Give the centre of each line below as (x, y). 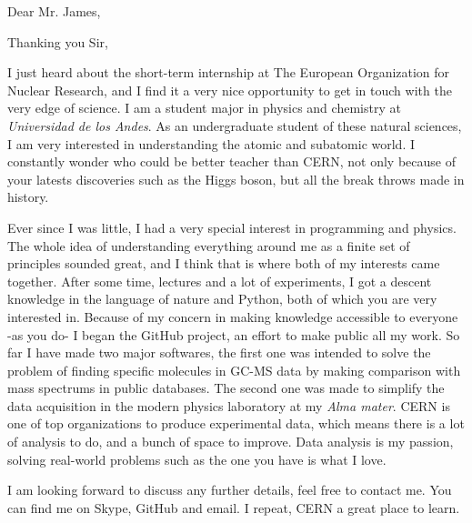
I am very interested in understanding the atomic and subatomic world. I (211, 143)
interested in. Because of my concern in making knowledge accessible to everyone (233, 316)
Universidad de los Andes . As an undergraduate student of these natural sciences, (235, 125)
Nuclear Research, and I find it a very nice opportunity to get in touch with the (230, 90)
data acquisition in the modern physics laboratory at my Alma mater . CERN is (229, 405)
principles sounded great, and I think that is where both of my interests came (224, 263)
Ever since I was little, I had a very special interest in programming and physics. (232, 227)
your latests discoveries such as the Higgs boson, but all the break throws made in (236, 179)
